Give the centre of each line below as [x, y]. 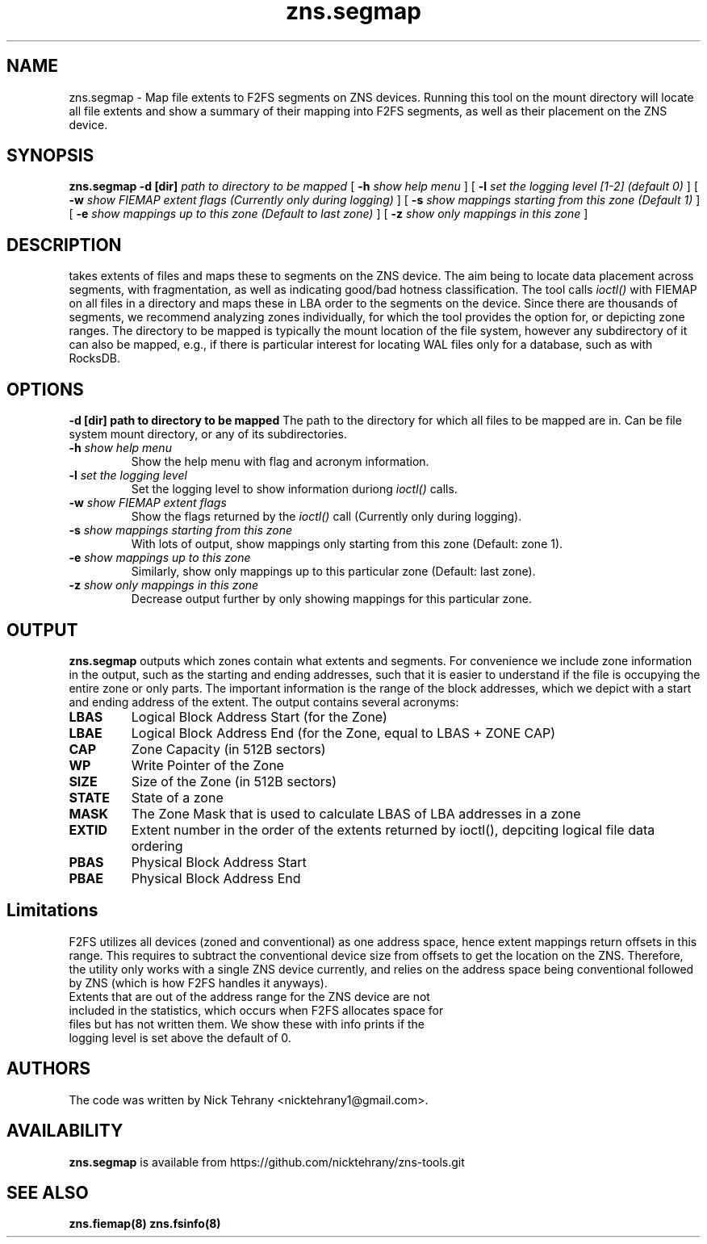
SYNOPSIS [50, 156]
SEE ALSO [48, 1192]
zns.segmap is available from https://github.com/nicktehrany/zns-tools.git [267, 1162]
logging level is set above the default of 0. [180, 1037]
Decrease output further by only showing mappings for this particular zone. [331, 599]
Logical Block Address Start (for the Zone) [259, 716]
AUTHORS [49, 1069]
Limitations [52, 911]
